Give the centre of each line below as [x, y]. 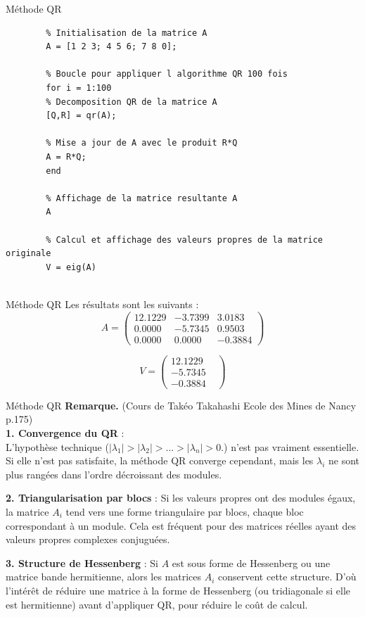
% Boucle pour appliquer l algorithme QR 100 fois [167, 74]
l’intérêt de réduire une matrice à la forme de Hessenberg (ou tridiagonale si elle [178, 590]
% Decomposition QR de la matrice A [132, 102]
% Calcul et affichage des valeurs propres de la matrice [185, 240]
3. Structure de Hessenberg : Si [82, 562]
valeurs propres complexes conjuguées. [88, 539]
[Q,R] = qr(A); [81, 116]
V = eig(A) [71, 267]
